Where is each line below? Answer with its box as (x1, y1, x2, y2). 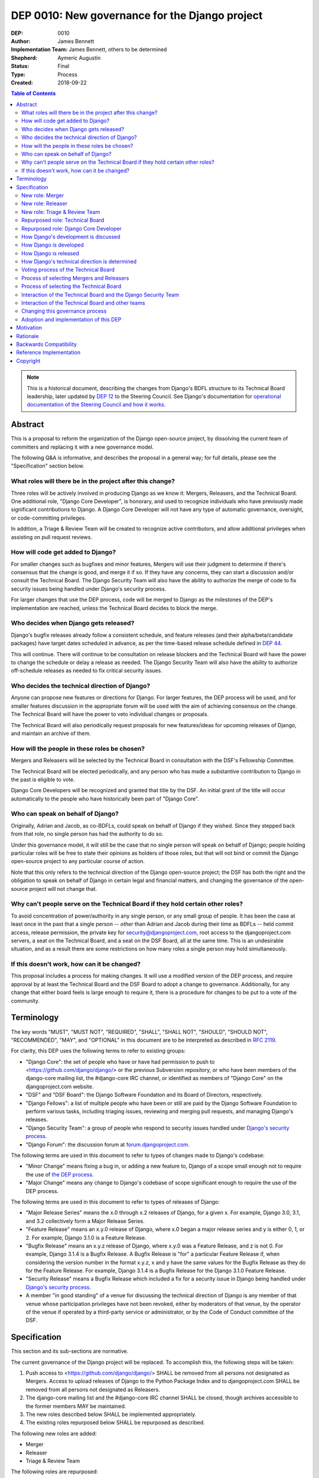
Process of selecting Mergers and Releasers (21, 274, 129, 281)
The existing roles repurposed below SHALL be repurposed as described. (25, 1419, 205, 1426)
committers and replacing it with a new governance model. (11, 443, 154, 450)
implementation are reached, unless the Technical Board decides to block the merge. (11, 604, 218, 611)
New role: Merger (21, 192, 64, 199)
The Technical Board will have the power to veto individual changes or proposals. (11, 711, 209, 718)
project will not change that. (29, 885, 97, 892)
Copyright (16, 357, 41, 364)
